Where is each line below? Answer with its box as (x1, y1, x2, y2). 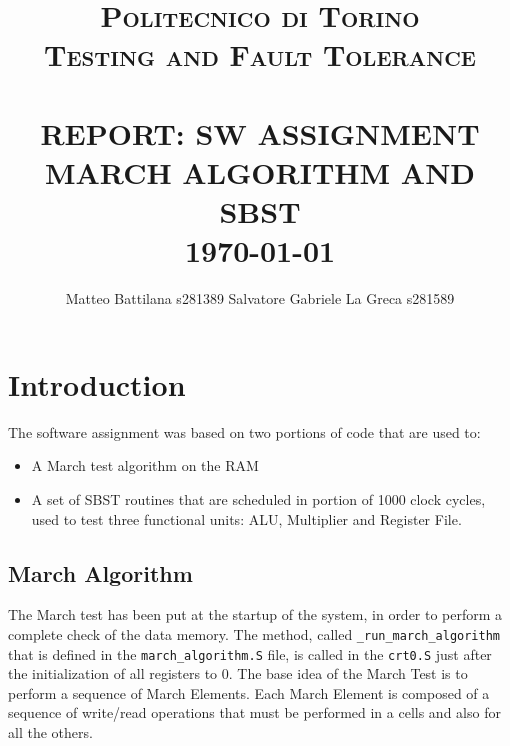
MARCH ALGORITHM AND (44, 151, 476, 192)
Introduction (8, 363, 186, 404)
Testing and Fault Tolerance (44, 34, 476, 75)
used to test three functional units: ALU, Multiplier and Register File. (31, 508, 462, 529)
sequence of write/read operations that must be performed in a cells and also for (8, 702, 501, 723)
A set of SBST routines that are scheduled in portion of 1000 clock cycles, (31, 488, 486, 509)
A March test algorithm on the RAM (31, 455, 259, 476)
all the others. (8, 722, 93, 743)
